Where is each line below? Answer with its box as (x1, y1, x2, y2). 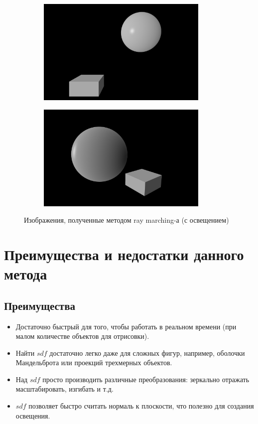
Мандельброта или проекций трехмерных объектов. (15, 357, 172, 368)
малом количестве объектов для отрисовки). (15, 331, 149, 341)
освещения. (15, 410, 50, 421)
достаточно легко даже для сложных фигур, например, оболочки (49, 347, 245, 358)
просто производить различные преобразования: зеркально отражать (42, 374, 250, 384)
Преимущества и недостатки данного (4, 244, 244, 264)
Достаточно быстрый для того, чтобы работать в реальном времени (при (15, 321, 237, 331)
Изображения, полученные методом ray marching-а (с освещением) (24, 215, 229, 225)
